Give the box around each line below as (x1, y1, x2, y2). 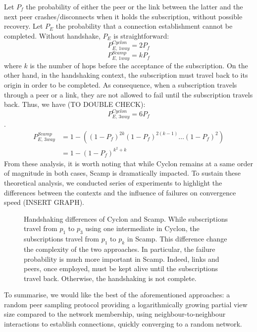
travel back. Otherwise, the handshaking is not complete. (24, 273, 197, 283)
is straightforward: (113, 30, 169, 41)
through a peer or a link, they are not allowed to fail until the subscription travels (4, 89, 253, 99)
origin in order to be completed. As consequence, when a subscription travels (4, 80, 237, 90)
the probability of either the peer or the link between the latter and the (26, 1, 243, 11)
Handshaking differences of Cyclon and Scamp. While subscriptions (24, 213, 228, 224)
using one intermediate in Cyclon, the (85, 223, 200, 234)
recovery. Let (4, 21, 43, 31)
